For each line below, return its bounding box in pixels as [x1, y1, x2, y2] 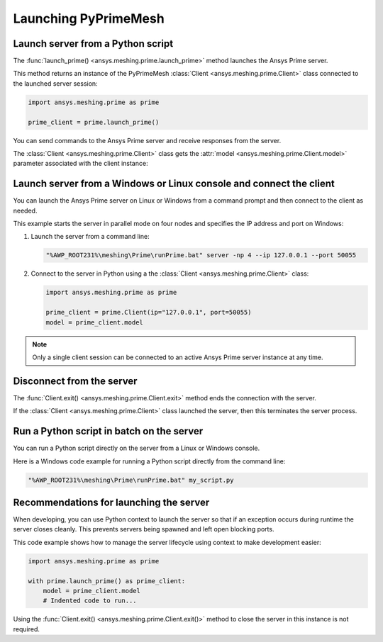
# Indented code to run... [43, 597, 138, 605]
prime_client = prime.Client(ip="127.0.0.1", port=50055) [45, 308, 252, 317]
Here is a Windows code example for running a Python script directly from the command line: [13, 457, 286, 466]
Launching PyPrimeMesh [13, 11, 165, 26]
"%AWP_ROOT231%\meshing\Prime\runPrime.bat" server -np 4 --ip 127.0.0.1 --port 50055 [45, 252, 357, 259]
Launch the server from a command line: [30, 232, 150, 241]
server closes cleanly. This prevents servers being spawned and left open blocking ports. [13, 525, 274, 534]
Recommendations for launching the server [13, 496, 210, 508]
